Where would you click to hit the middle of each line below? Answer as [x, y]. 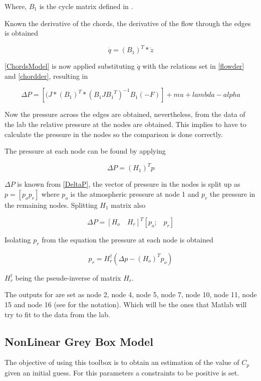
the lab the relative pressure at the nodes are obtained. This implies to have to [125, 124]
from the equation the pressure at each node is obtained [127, 240]
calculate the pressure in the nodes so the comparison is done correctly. [114, 134]
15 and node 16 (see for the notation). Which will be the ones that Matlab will [126, 304]
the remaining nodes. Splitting [51, 205]
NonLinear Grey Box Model [79, 341]
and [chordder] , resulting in [46, 76]
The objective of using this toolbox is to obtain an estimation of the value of [122, 362]
